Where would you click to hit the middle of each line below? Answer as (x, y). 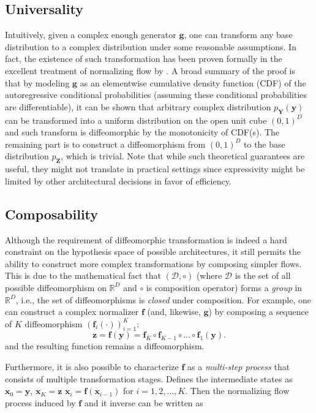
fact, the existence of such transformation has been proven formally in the (144, 59)
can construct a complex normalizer (72, 312)
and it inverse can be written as (144, 402)
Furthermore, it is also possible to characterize (92, 367)
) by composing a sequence (258, 312)
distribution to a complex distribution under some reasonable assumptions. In (151, 46)
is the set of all (263, 275)
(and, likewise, (174, 312)
